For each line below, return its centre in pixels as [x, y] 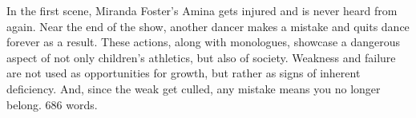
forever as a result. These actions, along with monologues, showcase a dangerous [204, 42]
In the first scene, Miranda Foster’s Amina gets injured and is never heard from [202, 10]
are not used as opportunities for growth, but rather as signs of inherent [184, 73]
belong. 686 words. [52, 104]
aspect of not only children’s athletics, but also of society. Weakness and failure [201, 57]
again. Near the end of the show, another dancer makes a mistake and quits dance [208, 26]
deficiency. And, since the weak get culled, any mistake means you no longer [194, 88]
